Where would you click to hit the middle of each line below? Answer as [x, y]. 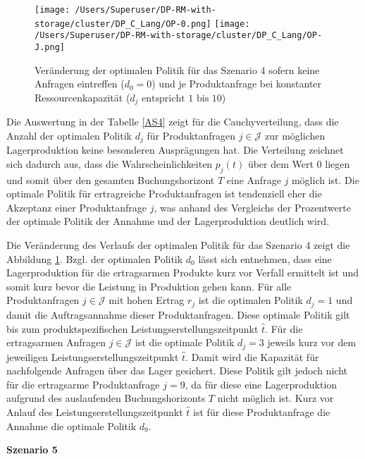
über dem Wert [280, 163]
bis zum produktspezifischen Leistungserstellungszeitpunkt [132, 328]
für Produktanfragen [191, 135]
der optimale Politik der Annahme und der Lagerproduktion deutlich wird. [168, 221]
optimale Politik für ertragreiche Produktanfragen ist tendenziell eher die [164, 194]
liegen [338, 163]
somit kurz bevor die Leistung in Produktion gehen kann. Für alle [149, 286]
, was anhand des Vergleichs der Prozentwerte [252, 207]
